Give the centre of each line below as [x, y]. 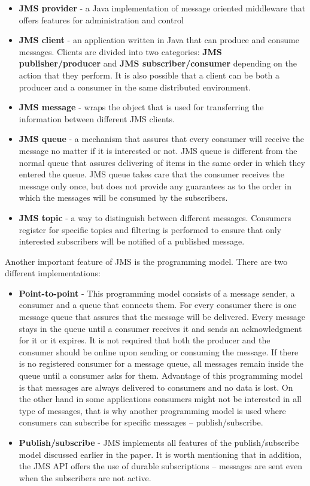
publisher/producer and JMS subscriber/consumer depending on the [158, 63]
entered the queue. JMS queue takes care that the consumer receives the [151, 174]
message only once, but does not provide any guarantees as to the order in [155, 185]
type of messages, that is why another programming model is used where [152, 410]
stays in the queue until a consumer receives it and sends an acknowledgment [160, 328]
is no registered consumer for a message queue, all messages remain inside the [161, 363]
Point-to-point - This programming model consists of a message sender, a [157, 293]
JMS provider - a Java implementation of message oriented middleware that [162, 8]
